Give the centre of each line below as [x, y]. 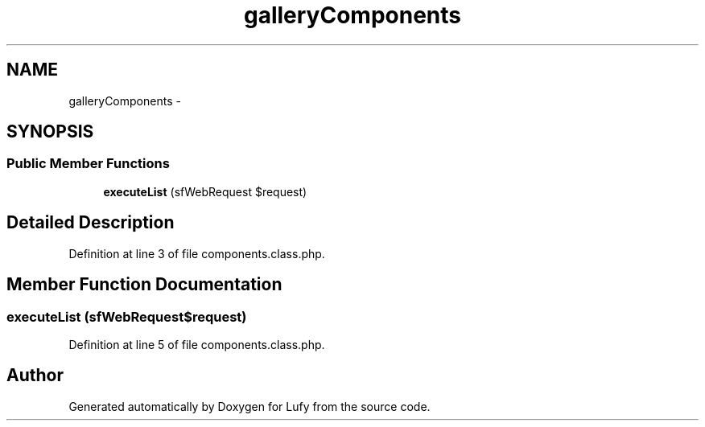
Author [35, 376]
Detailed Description [91, 223]
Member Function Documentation [144, 285]
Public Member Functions [88, 164]
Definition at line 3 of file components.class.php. [197, 253]
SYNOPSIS [50, 132]
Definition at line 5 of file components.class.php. [197, 344]
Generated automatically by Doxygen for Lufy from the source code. [249, 406]
